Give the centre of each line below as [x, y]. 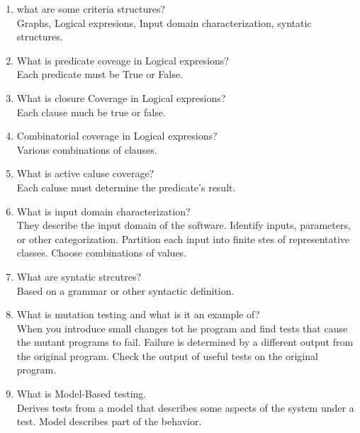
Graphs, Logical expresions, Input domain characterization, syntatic [164, 22]
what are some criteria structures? [91, 9]
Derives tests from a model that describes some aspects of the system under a [185, 407]
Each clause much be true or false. [91, 112]
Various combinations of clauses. [87, 149]
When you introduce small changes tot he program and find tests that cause [182, 328]
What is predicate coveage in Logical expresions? [123, 60]
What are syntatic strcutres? [79, 276]
